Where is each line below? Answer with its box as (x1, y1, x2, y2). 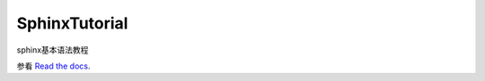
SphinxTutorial (16, 13, 128, 33)
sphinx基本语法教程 (16, 45, 89, 55)
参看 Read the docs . (16, 61, 91, 71)
